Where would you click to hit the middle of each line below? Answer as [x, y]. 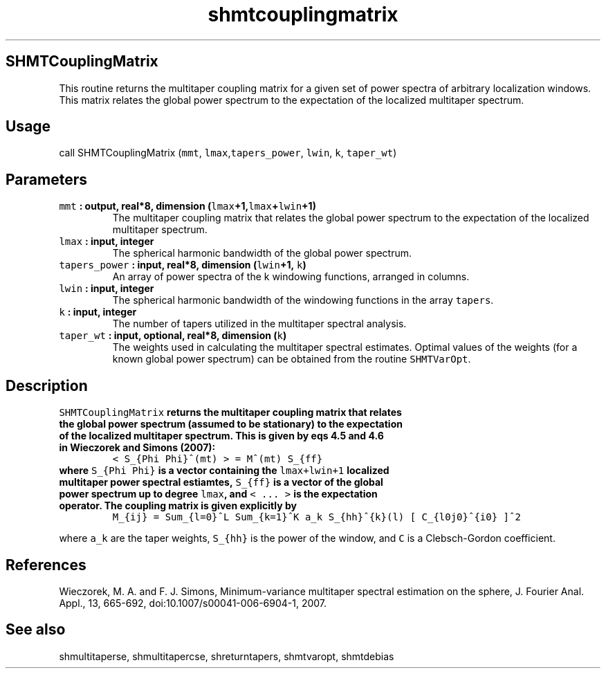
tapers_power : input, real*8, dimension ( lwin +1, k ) [183, 265]
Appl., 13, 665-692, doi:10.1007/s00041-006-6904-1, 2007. [193, 603]
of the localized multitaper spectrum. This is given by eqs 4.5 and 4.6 [221, 436]
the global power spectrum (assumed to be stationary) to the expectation [231, 424]
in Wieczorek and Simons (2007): [137, 448]
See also [36, 630]
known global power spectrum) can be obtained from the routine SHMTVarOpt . [292, 359]
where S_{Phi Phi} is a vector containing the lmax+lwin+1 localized [224, 471]
